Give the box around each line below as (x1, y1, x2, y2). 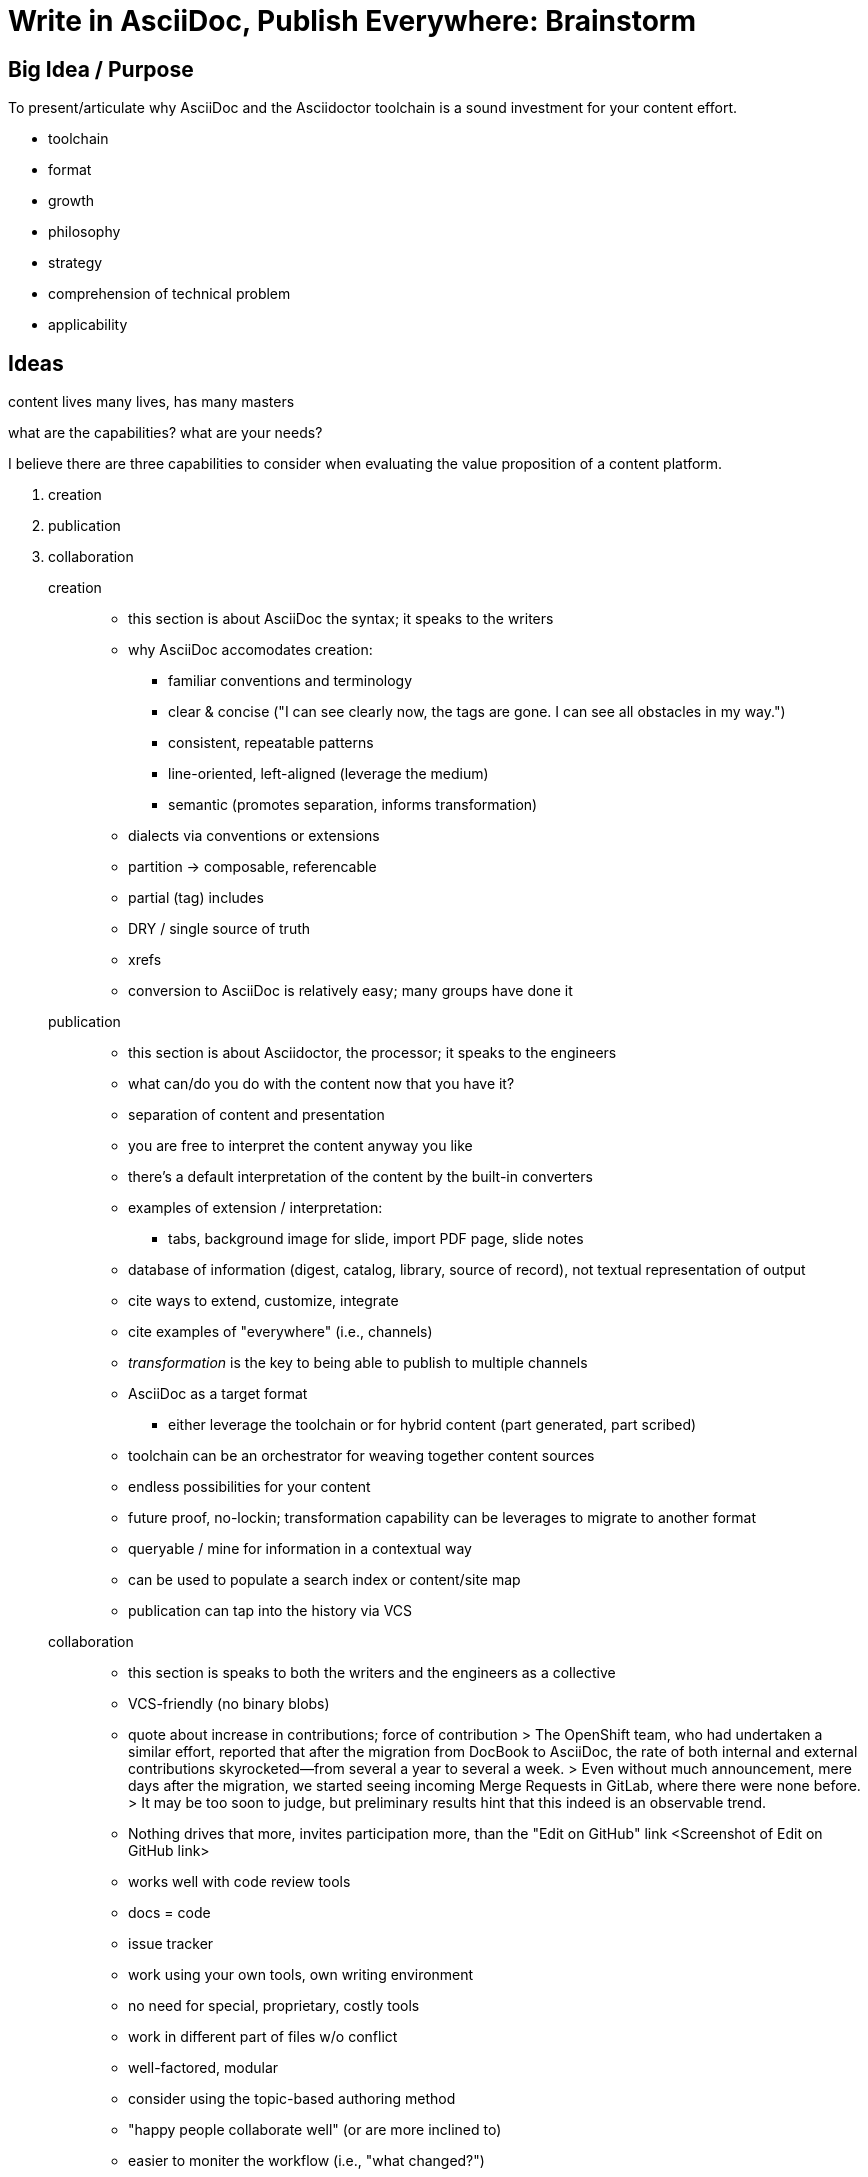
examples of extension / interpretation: (128, 1199, 383, 1217)
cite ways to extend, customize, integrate (128, 1292, 399, 1310)
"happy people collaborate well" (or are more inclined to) (128, 2121, 502, 2139)
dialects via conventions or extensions (128, 827, 380, 845)
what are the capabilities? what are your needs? (8, 424, 323, 442)
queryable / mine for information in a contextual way (128, 1540, 472, 1558)
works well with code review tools (128, 1873, 351, 1891)
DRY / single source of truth (128, 920, 311, 938)
